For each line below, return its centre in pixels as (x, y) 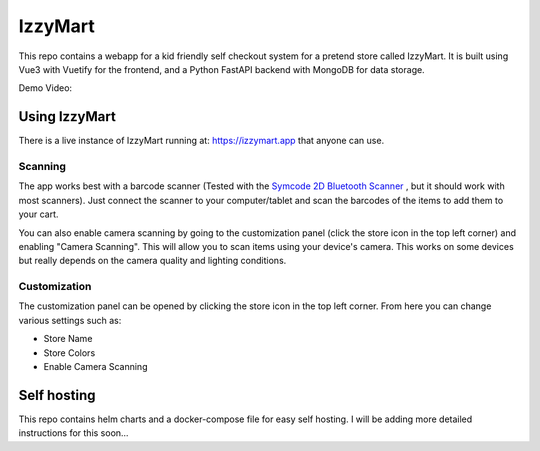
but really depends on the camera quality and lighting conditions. (152, 261)
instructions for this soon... (73, 433)
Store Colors (69, 352)
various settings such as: (70, 320)
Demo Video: (45, 88)
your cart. (38, 214)
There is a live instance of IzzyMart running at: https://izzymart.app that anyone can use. (201, 141)
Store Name (68, 339)
